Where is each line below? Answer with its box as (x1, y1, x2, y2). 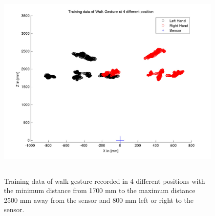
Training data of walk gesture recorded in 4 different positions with (4, 175, 205, 186)
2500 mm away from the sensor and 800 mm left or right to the (4, 194, 193, 205)
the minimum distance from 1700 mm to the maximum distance (4, 185, 195, 195)
